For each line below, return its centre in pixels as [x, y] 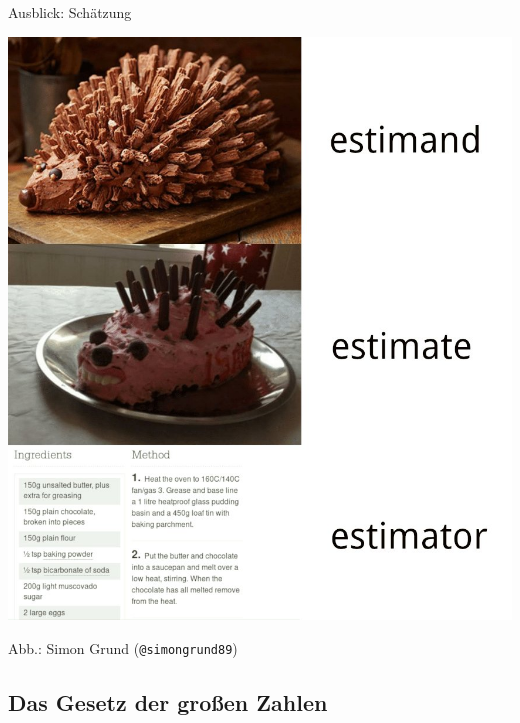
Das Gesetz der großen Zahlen [168, 702]
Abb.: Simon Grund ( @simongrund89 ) [123, 647]
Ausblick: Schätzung [70, 12]
